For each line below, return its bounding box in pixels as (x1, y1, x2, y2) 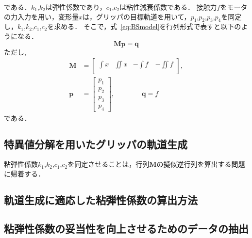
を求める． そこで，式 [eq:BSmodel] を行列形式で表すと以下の (47, 21, 241, 32)
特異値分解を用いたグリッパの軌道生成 (4, 136, 187, 151)
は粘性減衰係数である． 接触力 (119, 2, 217, 12)
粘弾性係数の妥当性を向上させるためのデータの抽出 (4, 221, 249, 236)
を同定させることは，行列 (67, 159, 150, 169)
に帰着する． (4, 168, 45, 178)
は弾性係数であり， (45, 2, 106, 12)
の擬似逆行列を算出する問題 (156, 159, 245, 169)
